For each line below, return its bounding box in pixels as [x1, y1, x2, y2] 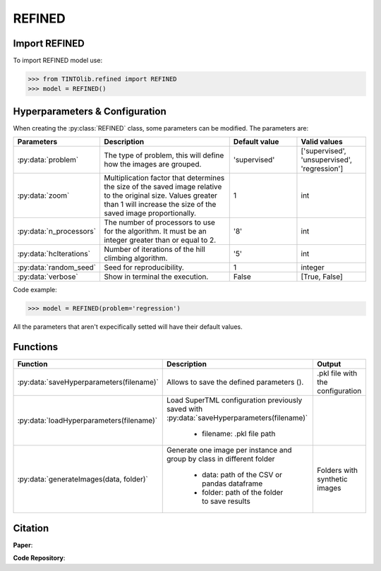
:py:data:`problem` [17, 155, 79, 165]
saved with [166, 404, 203, 414]
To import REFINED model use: [13, 56, 102, 65]
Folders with [317, 466, 358, 476]
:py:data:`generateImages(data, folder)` [17, 474, 148, 484]
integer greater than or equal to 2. [103, 235, 217, 245]
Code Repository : [13, 554, 66, 563]
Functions [13, 341, 59, 353]
